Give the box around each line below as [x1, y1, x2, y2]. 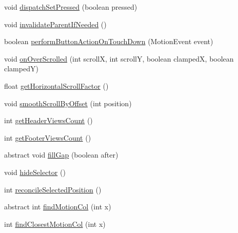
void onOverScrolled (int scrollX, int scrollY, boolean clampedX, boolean [4, 53, 234, 64]
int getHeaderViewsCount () [4, 115, 93, 126]
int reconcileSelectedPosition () [4, 184, 102, 195]
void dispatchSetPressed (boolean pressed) [4, 2, 137, 12]
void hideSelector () [4, 166, 66, 177]
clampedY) [4, 63, 38, 74]
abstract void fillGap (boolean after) [4, 149, 118, 160]
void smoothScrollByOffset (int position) [4, 98, 132, 108]
